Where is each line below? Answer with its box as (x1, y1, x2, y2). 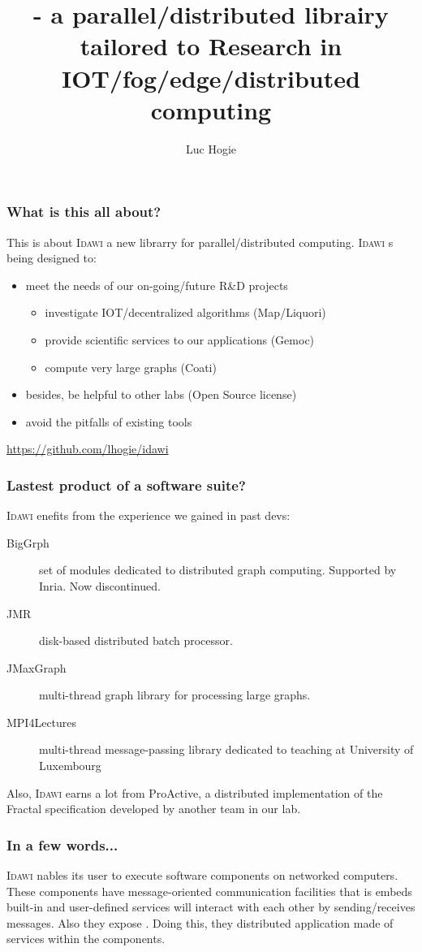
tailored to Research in (80, 29, 342, 63)
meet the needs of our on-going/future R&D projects (25, 276, 288, 293)
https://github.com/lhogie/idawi (6, 440, 169, 457)
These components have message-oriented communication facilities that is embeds (6, 882, 412, 899)
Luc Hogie (185, 140, 237, 157)
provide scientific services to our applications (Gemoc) (45, 331, 315, 348)
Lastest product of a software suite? (6, 474, 246, 495)
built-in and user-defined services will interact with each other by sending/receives (6, 898, 416, 915)
